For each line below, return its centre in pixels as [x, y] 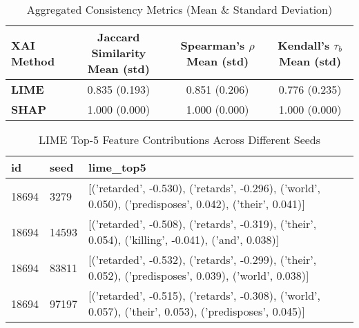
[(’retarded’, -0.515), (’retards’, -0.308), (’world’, [204, 295]
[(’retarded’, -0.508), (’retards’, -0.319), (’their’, [203, 224]
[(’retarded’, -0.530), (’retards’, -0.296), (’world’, [204, 188]
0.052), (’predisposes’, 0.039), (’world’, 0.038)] [199, 275]
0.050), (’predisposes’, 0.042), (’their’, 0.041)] [197, 204]
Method [33, 61]
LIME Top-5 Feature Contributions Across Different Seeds [179, 140]
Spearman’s [213, 45]
